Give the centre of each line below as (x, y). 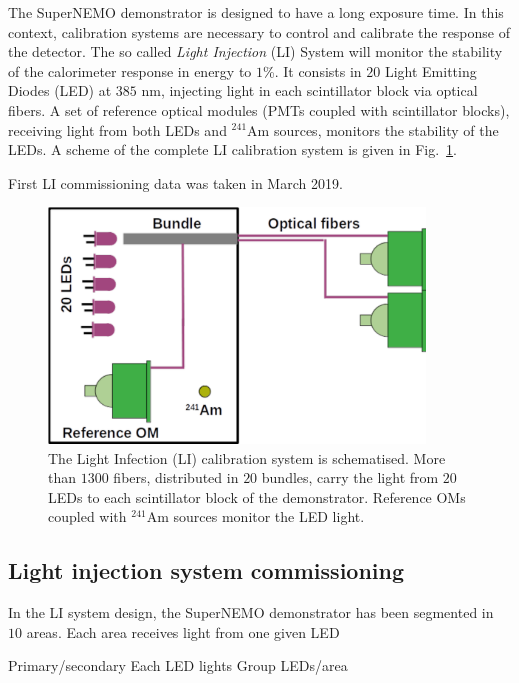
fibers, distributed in (176, 477)
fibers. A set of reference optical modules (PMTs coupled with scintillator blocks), (259, 109)
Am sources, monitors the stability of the (373, 129)
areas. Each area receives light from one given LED (183, 631)
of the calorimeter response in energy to (130, 70)
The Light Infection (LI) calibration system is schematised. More (247, 457)
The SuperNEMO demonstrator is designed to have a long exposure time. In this (256, 12)
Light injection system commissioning (206, 570)
